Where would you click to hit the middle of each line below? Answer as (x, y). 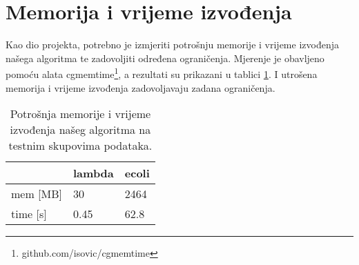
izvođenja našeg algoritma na (80, 130)
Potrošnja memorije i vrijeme (80, 114)
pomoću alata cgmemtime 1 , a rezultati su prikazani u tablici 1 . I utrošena (162, 73)
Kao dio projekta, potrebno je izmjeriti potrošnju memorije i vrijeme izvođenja (172, 45)
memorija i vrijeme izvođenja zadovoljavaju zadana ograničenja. (140, 87)
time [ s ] (29, 214)
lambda (94, 173)
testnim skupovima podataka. (80, 146)
